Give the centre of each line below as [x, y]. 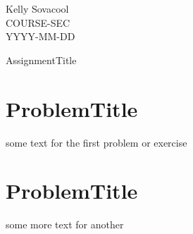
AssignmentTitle [41, 60]
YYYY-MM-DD [41, 36]
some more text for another [65, 224]
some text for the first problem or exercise [96, 142]
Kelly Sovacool [37, 8]
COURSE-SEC [38, 22]
